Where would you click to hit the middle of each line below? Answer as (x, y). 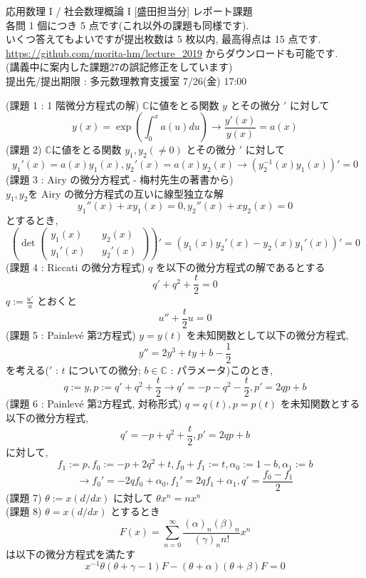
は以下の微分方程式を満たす (70, 553)
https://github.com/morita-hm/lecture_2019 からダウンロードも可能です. (172, 52)
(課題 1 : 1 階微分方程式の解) (73, 105)
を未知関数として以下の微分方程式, (267, 335)
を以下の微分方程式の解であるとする (240, 267)
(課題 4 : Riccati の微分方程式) (75, 267)
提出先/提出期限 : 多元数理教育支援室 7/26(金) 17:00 (126, 80)
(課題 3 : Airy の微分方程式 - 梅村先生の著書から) (120, 179)
